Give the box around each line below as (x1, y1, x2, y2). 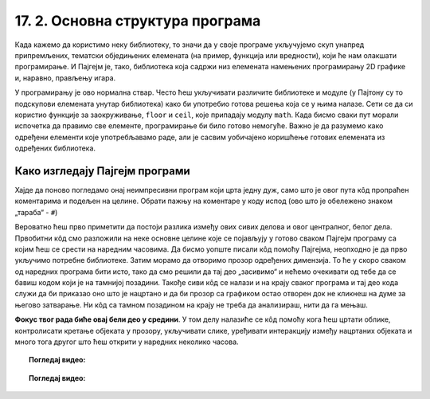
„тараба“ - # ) (14, 207, 58, 217)
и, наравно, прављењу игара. (14, 72, 116, 83)
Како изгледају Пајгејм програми (14, 164, 190, 178)
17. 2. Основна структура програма (14, 12, 261, 29)
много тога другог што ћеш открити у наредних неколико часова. (14, 337, 239, 346)
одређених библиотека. (14, 143, 96, 153)
